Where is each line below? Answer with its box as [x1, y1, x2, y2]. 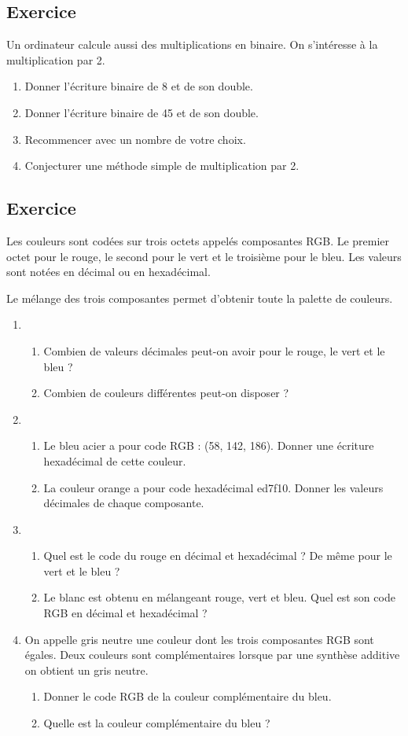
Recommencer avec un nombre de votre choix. [24, 131, 246, 147]
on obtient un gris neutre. [24, 661, 149, 678]
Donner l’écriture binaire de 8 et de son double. [24, 78, 253, 94]
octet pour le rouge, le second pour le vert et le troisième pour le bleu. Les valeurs [6, 248, 402, 264]
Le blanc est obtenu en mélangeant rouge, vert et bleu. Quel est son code [43, 589, 395, 605]
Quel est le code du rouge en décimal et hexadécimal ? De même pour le [43, 547, 392, 564]
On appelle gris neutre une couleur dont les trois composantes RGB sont [24, 631, 374, 647]
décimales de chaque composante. [43, 495, 204, 511]
